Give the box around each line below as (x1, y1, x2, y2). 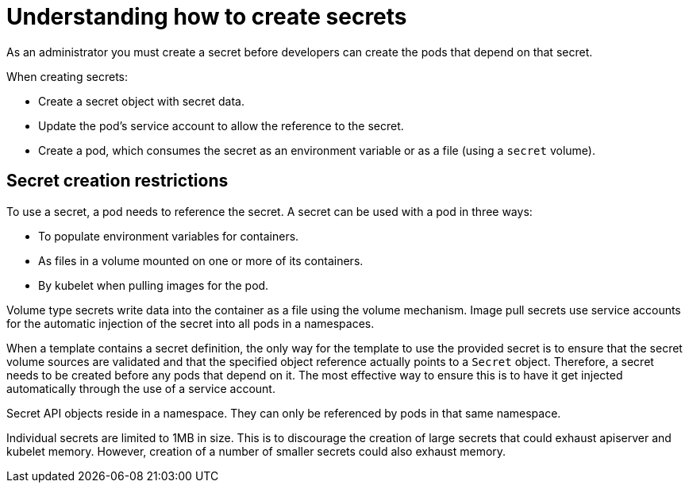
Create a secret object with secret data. (38, 94, 244, 108)
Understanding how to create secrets (6, 3, 407, 30)
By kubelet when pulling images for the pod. (38, 278, 269, 292)
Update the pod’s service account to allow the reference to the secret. (38, 118, 404, 133)
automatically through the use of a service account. (6, 381, 275, 395)
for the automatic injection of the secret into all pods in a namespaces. (6, 316, 375, 330)
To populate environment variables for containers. (38, 229, 299, 243)
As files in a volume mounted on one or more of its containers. (38, 253, 364, 268)
